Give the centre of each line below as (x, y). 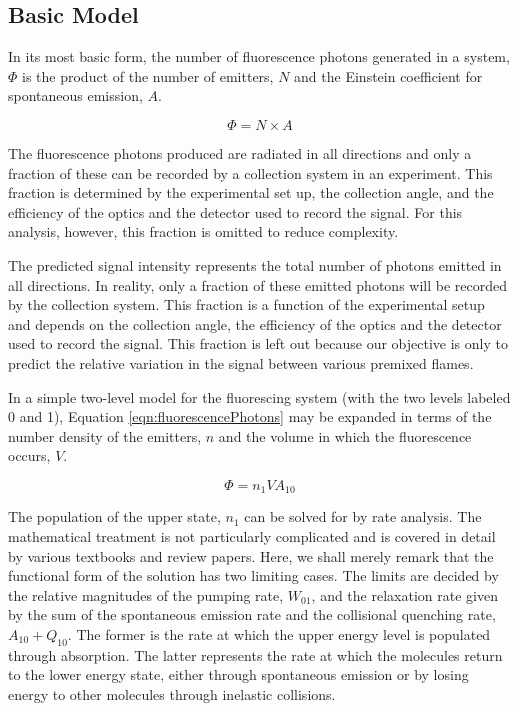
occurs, (29, 455)
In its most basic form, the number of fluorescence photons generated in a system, (259, 56)
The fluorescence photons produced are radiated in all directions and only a (240, 152)
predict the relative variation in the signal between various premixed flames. (241, 362)
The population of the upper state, (114, 516)
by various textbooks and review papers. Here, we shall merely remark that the (251, 555)
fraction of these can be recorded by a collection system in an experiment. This (250, 172)
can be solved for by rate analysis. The (363, 516)
